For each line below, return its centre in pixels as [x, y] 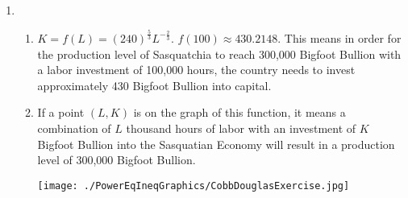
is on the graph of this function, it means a [239, 112]
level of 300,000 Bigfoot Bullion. [117, 160]
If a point [61, 112]
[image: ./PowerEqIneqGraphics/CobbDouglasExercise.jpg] [194, 186]
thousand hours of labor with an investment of [241, 128]
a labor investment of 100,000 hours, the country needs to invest [196, 70]
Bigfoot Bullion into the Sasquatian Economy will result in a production [216, 144]
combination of [74, 128]
